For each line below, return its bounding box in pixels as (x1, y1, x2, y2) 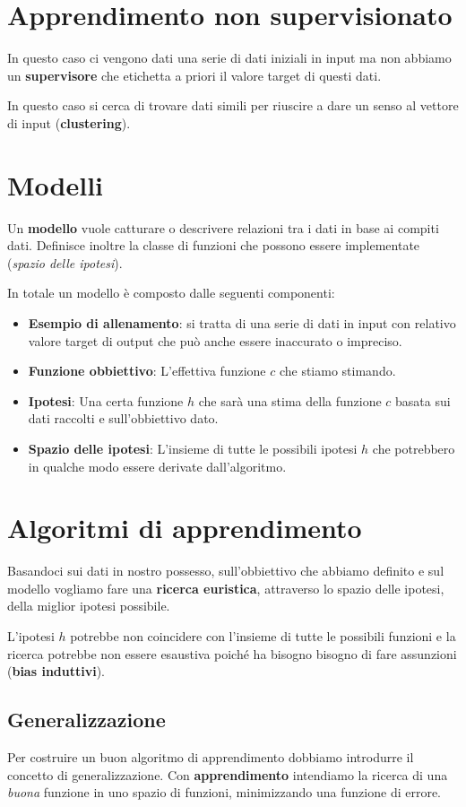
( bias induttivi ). (7, 662, 106, 681)
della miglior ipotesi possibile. (7, 596, 170, 615)
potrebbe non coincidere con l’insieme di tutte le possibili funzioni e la (70, 627, 456, 646)
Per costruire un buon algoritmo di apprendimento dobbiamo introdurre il (7, 748, 414, 767)
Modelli (7, 166, 104, 203)
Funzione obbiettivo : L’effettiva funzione (28, 361, 266, 380)
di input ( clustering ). (7, 113, 131, 132)
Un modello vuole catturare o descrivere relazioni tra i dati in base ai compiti (7, 218, 439, 237)
